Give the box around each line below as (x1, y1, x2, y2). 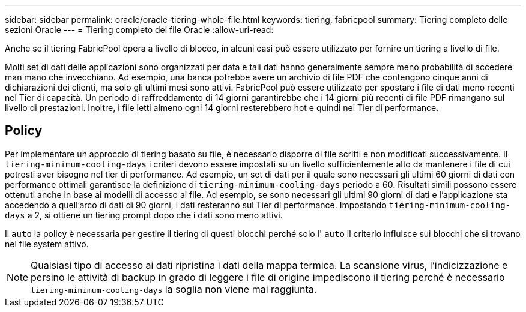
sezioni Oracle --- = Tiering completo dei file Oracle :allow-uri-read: (5, 25, 274, 35)
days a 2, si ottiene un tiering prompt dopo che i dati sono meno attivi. (5, 209, 283, 220)
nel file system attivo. (5, 238, 89, 249)
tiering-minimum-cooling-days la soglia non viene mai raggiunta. (31, 283, 317, 295)
